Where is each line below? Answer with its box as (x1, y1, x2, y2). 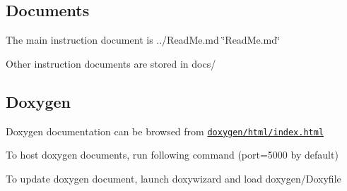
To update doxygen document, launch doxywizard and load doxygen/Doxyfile (6, 171, 341, 185)
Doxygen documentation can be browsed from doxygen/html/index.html (6, 123, 324, 138)
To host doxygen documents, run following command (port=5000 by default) (6, 147, 339, 162)
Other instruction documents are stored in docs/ (6, 56, 216, 70)
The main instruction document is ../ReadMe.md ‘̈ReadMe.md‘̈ (6, 32, 280, 47)
